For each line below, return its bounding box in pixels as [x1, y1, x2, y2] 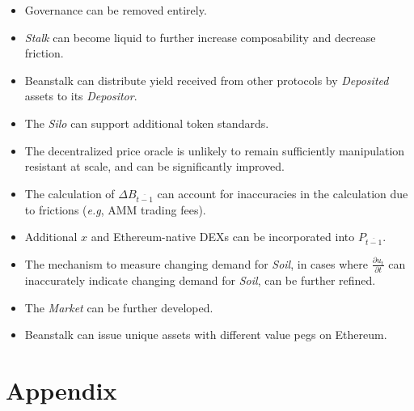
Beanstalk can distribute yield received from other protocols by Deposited [24, 71, 389, 88]
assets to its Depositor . [24, 87, 137, 104]
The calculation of [24, 184, 115, 201]
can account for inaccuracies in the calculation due [157, 184, 408, 201]
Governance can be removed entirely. [24, 2, 207, 18]
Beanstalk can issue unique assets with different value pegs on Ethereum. [24, 326, 387, 343]
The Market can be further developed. [24, 299, 213, 316]
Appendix [6, 374, 117, 407]
